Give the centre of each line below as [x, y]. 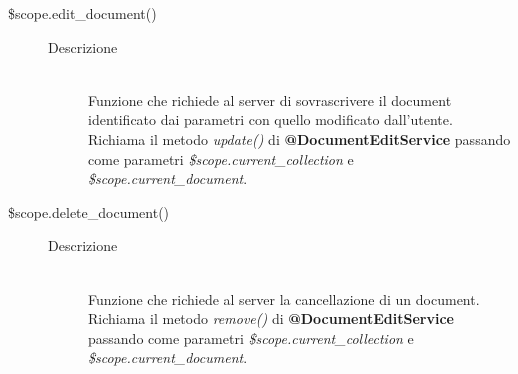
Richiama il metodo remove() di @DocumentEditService [271, 318]
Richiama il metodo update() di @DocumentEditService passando [299, 138]
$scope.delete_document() [89, 211]
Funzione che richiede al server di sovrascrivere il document [270, 99]
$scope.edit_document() [82, 13]
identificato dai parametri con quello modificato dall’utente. [270, 119]
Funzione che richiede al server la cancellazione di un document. [284, 298]
